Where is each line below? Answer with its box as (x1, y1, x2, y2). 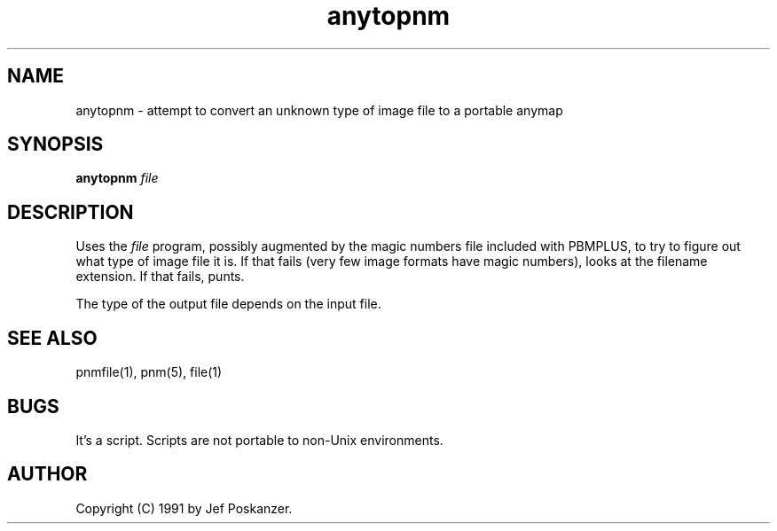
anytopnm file (75, 170, 159, 186)
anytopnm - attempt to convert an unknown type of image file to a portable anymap (75, 102, 563, 118)
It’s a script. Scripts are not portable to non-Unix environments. (75, 432, 443, 448)
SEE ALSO (7, 326, 98, 349)
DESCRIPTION (7, 200, 134, 223)
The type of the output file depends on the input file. (75, 296, 381, 312)
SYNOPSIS (7, 133, 104, 156)
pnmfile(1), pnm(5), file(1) (75, 364, 223, 380)
